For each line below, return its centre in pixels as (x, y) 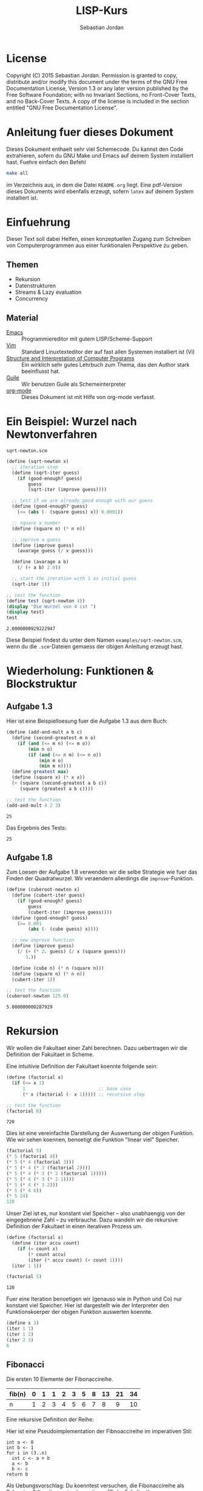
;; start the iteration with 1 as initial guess (74, 579)
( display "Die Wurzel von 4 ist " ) (51, 606)
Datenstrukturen (35, 286)
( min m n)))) (55, 766)
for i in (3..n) (27, 1453)
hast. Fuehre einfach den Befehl (46, 162)
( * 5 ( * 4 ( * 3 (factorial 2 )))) (48, 1168)
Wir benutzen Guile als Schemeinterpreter (74, 384)
